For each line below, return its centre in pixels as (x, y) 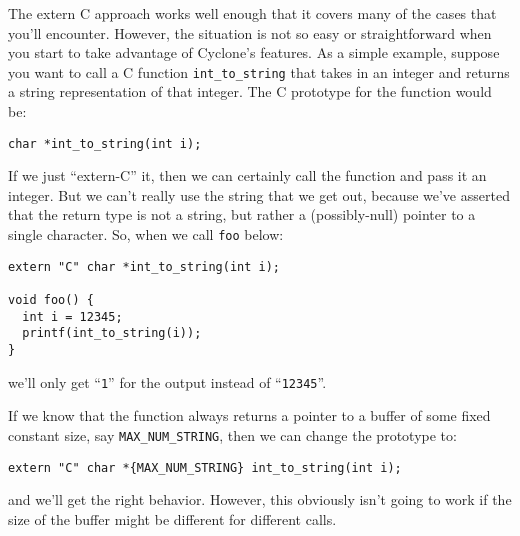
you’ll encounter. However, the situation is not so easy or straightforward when (250, 32)
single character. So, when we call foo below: (146, 234)
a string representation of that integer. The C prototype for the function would (250, 91)
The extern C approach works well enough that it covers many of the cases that (252, 13)
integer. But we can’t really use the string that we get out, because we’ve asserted (259, 194)
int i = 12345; (72, 316)
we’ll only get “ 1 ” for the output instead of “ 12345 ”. (167, 381)
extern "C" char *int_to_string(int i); (144, 266)
